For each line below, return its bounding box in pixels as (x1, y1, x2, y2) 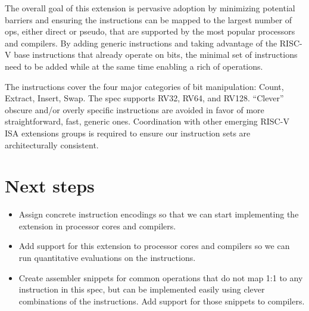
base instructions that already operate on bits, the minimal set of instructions (14, 48, 298, 61)
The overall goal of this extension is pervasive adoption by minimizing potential (5, 2, 295, 14)
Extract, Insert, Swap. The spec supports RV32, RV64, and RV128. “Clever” (5, 92, 284, 104)
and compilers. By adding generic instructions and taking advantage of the (5, 36, 277, 49)
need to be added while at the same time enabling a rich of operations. (5, 60, 263, 72)
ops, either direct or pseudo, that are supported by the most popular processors (5, 25, 295, 38)
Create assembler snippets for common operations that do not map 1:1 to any (18, 271, 303, 284)
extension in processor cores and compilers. (18, 219, 176, 232)
